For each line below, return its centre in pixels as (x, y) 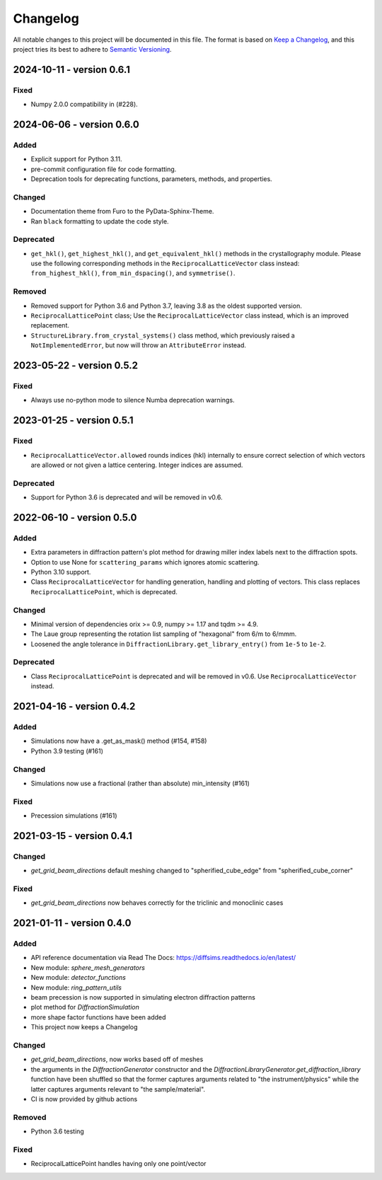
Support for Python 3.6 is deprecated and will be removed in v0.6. (127, 497)
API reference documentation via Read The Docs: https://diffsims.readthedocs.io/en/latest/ (163, 958)
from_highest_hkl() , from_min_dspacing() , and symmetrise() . (133, 273)
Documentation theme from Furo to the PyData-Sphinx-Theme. (122, 212)
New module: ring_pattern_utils (76, 988)
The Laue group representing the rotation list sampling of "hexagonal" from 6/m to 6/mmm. (164, 634)
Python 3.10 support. (61, 572)
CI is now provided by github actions (84, 1099)
